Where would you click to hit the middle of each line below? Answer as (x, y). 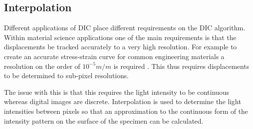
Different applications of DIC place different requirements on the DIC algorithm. (125, 28)
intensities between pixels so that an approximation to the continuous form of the (126, 111)
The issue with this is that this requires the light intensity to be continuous (117, 92)
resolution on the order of (42, 66)
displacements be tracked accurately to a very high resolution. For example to (120, 47)
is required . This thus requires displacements (181, 66)
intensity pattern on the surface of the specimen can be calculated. (104, 120)
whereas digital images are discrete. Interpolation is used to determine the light (123, 101)
